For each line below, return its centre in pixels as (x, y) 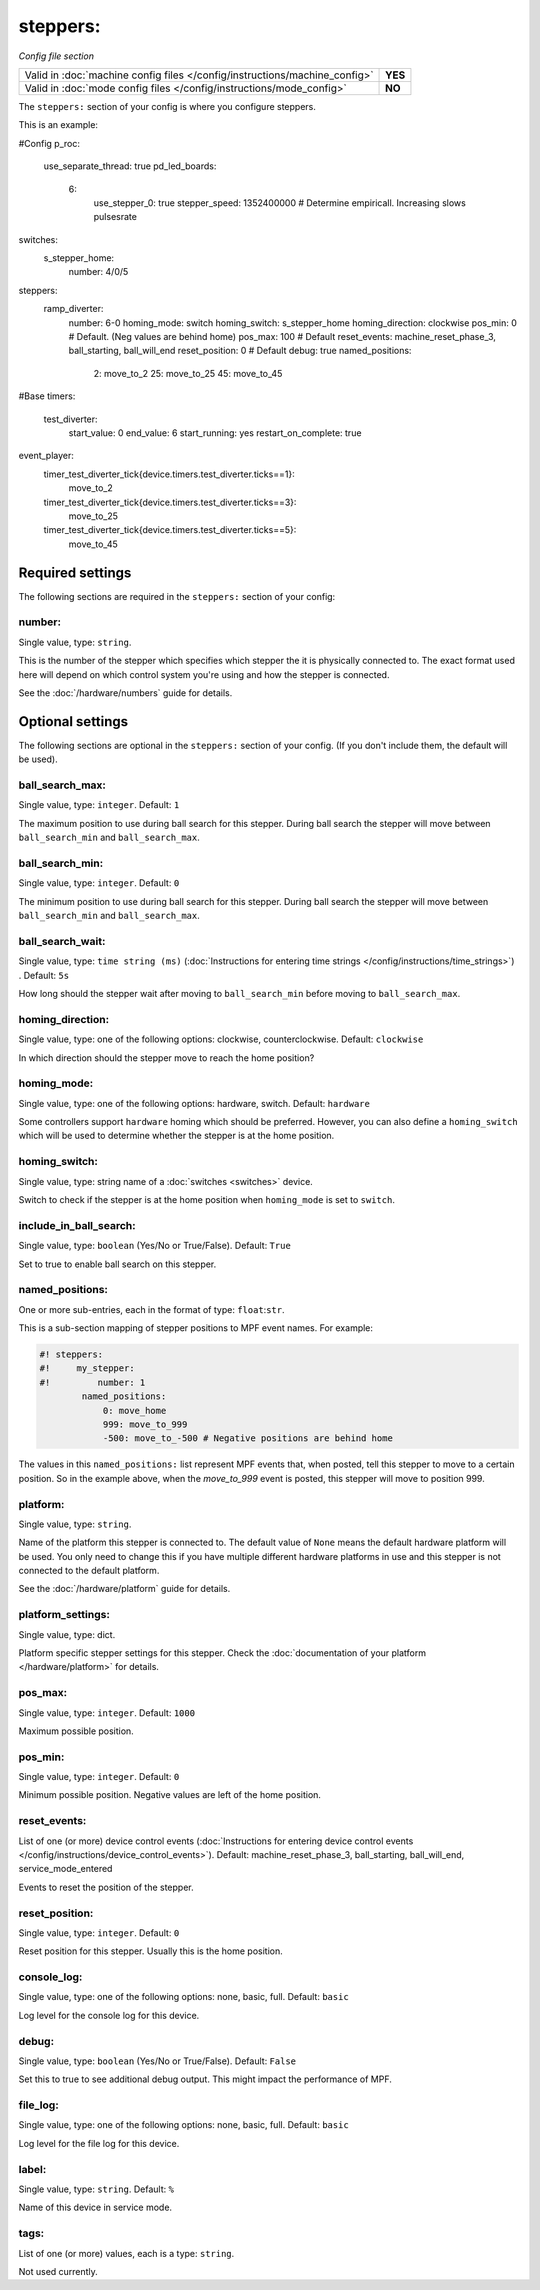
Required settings (75, 572)
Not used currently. (58, 2271)
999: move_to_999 (145, 1424)
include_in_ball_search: (77, 1225)
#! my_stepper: (87, 1368)
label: (32, 2169)
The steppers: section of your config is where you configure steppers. (167, 106)
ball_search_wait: (62, 941)
